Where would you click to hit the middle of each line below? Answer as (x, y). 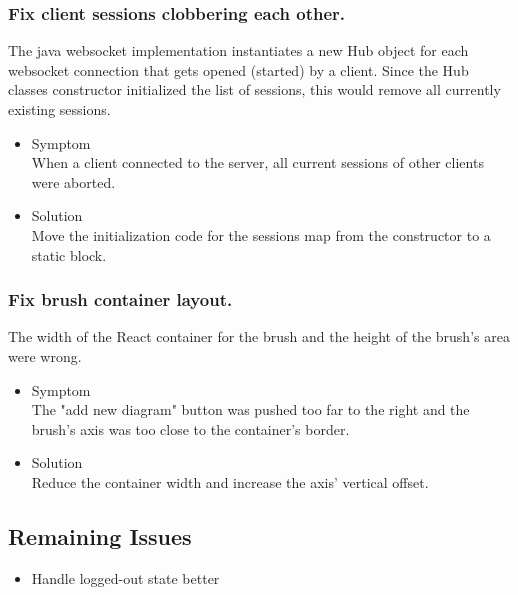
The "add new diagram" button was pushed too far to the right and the (250, 409)
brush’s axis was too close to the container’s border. (190, 428)
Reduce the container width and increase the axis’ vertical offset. (230, 481)
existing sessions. (59, 109)
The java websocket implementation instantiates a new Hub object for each (238, 50)
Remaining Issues (100, 535)
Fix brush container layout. (120, 299)
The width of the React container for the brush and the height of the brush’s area (259, 336)
